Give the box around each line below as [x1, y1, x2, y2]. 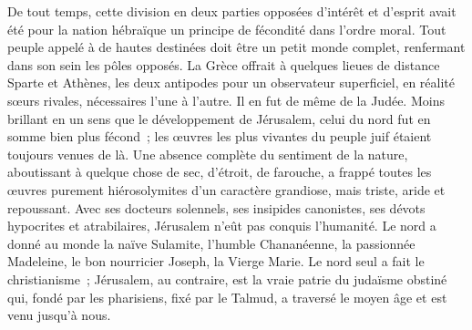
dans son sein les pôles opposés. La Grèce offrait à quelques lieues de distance [7, 55, 440, 74]
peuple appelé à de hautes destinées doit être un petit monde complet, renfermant [7, 37, 466, 57]
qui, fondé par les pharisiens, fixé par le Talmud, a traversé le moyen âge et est [7, 287, 447, 306]
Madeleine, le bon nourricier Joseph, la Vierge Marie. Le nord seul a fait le [7, 252, 425, 271]
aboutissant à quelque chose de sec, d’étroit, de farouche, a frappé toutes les [7, 162, 432, 181]
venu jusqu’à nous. [7, 305, 111, 325]
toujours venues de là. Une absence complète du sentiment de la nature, [7, 144, 408, 163]
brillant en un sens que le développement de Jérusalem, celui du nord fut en [7, 108, 431, 128]
